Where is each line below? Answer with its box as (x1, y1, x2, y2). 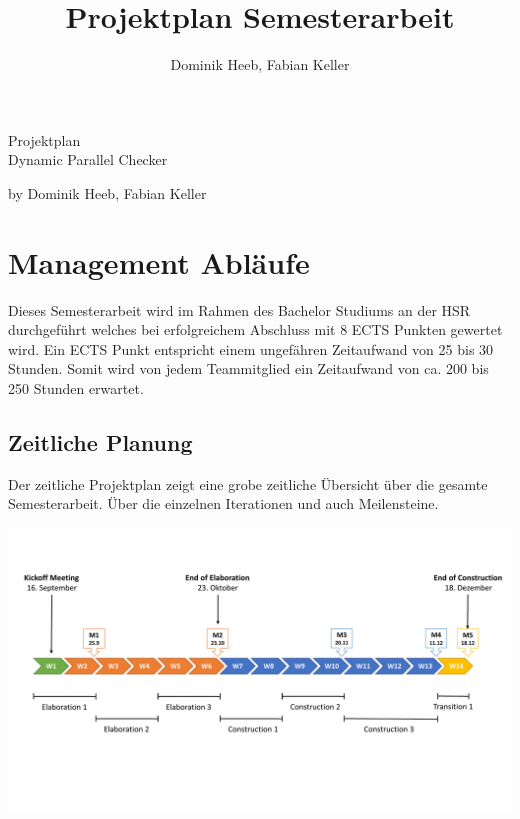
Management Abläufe (8, 241, 310, 282)
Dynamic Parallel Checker (8, 149, 168, 170)
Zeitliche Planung (8, 426, 193, 457)
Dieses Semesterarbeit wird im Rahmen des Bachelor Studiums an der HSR (8, 299, 471, 320)
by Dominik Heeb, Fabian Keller (8, 182, 207, 203)
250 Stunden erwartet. (8, 378, 144, 398)
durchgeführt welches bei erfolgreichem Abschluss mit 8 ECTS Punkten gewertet (8, 319, 503, 340)
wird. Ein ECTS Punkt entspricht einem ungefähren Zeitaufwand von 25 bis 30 (8, 338, 494, 359)
